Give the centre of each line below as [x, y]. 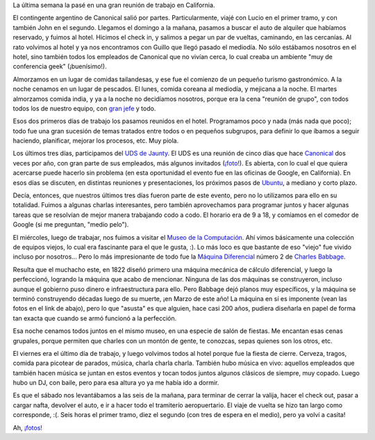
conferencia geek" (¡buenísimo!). [60, 67]
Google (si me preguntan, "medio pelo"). [71, 225]
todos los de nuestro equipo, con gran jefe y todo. [84, 108]
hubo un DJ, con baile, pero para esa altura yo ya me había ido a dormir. [116, 383]
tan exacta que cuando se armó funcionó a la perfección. [95, 318]
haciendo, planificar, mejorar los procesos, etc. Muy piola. [96, 141]
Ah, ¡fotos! [28, 427]
